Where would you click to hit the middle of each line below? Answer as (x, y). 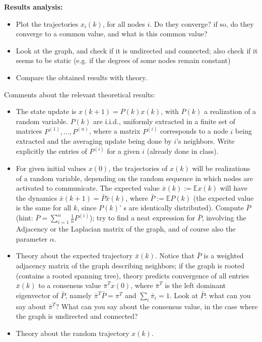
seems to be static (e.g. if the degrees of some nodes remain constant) (123, 60)
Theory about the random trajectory (73, 333)
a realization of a (230, 111)
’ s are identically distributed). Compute (181, 208)
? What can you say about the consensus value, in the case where (157, 306)
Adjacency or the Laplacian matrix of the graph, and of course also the (126, 229)
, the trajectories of (138, 168)
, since (87, 208)
